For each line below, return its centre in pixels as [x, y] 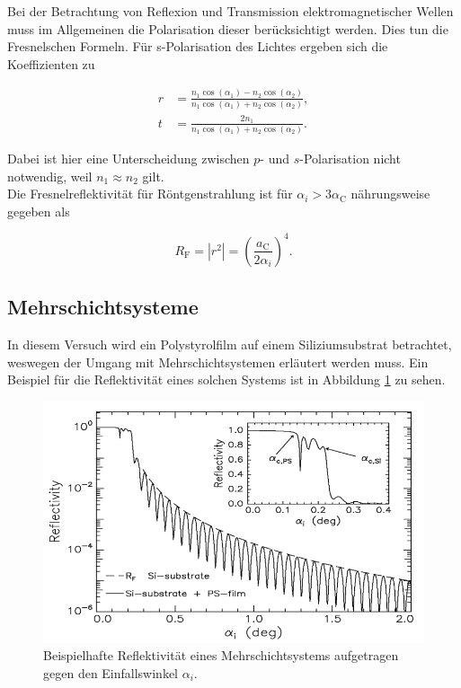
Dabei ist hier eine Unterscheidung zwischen [129, 159]
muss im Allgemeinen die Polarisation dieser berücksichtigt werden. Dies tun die [228, 28]
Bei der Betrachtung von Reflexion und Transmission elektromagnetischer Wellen [230, 11]
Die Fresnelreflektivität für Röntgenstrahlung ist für [150, 194]
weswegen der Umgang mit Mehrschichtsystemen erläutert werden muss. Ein [218, 362]
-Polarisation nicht [350, 159]
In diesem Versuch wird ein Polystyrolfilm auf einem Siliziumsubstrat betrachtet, [230, 344]
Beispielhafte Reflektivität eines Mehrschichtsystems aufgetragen [221, 655]
